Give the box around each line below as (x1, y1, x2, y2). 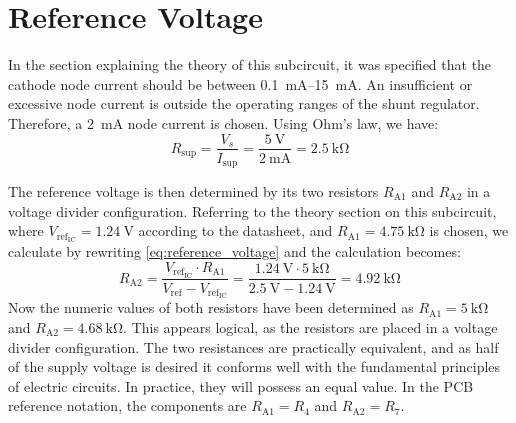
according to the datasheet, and (138, 220, 333, 241)
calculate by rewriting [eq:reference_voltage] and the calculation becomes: (8, 241, 461, 262)
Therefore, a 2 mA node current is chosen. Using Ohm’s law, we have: (8, 112, 439, 133)
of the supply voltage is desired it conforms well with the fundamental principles (8, 356, 501, 377)
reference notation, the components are (8, 395, 247, 416)
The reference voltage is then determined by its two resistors (8, 181, 379, 202)
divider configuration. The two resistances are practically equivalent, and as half (8, 336, 499, 357)
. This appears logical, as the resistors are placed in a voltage (123, 317, 498, 337)
